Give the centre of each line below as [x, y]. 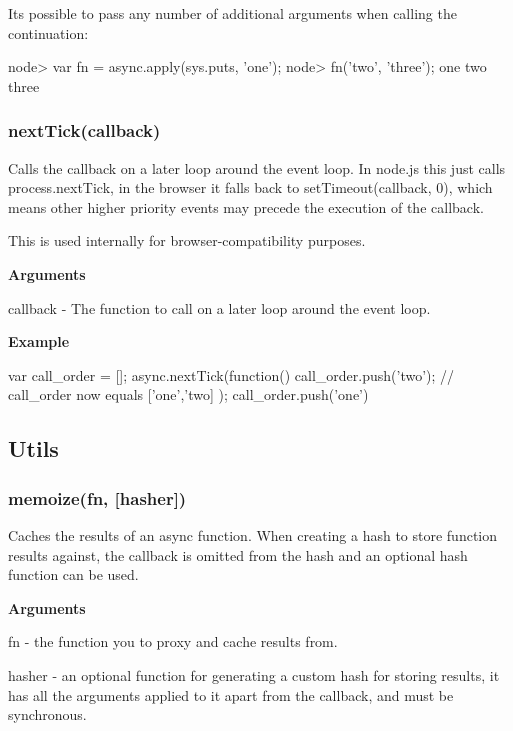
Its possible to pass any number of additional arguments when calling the [232, 13]
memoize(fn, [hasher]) [97, 497]
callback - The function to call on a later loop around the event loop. [219, 307]
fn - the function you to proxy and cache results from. [173, 641]
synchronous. [47, 714]
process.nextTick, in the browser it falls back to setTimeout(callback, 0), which [250, 187]
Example [39, 341]
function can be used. [73, 574]
